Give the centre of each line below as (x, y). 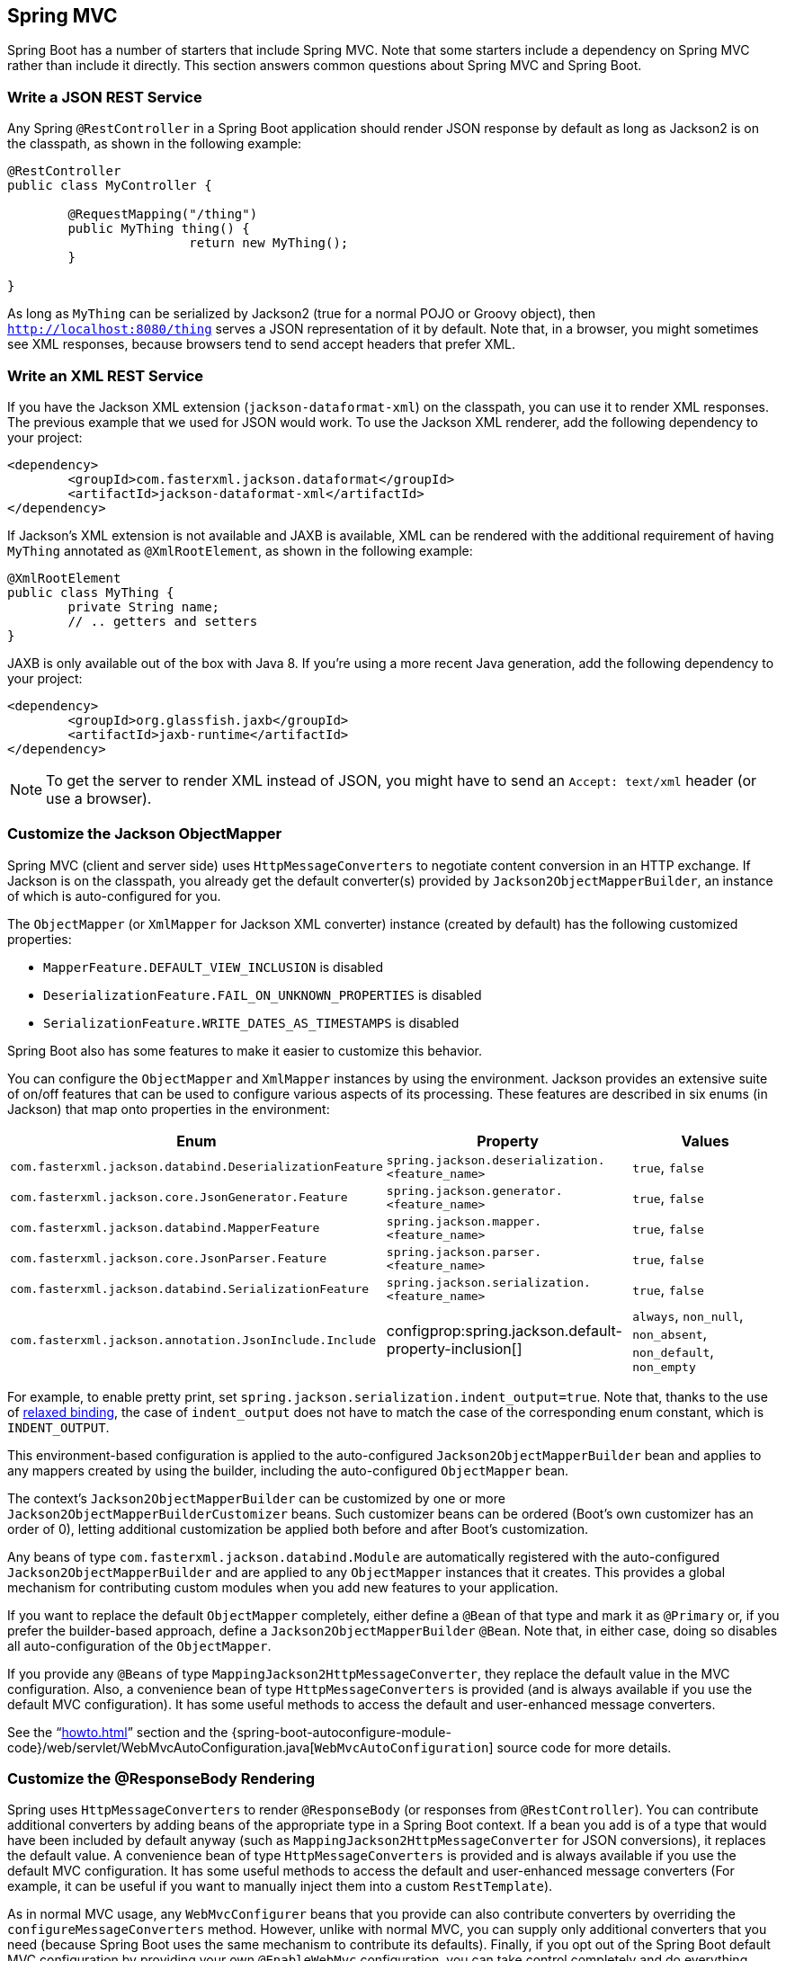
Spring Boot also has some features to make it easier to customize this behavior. (245, 1050)
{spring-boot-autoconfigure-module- (341, 1732)
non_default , (673, 1351)
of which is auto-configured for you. (114, 896)
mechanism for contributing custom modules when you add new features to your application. (283, 1587)
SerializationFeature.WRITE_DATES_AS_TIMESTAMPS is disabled (251, 1022)
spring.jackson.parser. (464, 1252)
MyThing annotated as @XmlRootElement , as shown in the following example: (240, 550)
